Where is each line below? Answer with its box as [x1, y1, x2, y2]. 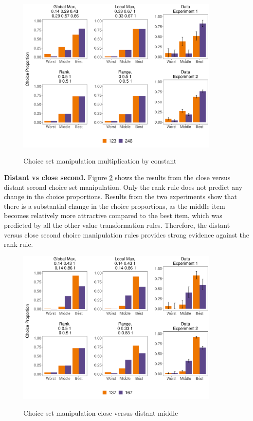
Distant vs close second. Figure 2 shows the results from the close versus [4, 172, 231, 182]
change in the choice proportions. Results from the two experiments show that [4, 191, 237, 201]
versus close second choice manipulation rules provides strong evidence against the [4, 229, 249, 239]
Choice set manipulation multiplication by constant [23, 156, 177, 166]
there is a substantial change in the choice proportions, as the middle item [4, 201, 225, 211]
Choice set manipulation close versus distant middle [23, 408, 178, 418]
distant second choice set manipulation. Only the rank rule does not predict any [4, 182, 243, 192]
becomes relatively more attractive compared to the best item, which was [4, 210, 222, 220]
